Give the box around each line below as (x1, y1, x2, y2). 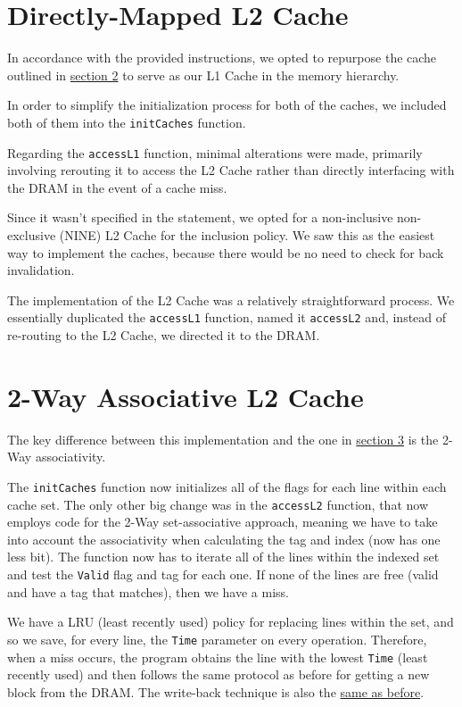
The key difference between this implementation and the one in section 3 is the (7, 429, 439, 448)
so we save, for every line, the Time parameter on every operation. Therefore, (7, 629, 427, 648)
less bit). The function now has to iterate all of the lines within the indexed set (7, 547, 440, 566)
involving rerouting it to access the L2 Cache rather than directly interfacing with (7, 161, 455, 179)
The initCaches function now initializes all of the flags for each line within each (7, 477, 447, 495)
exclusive (7, 226, 56, 244)
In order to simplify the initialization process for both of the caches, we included (7, 96, 447, 114)
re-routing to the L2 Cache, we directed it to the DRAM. (7, 326, 320, 345)
